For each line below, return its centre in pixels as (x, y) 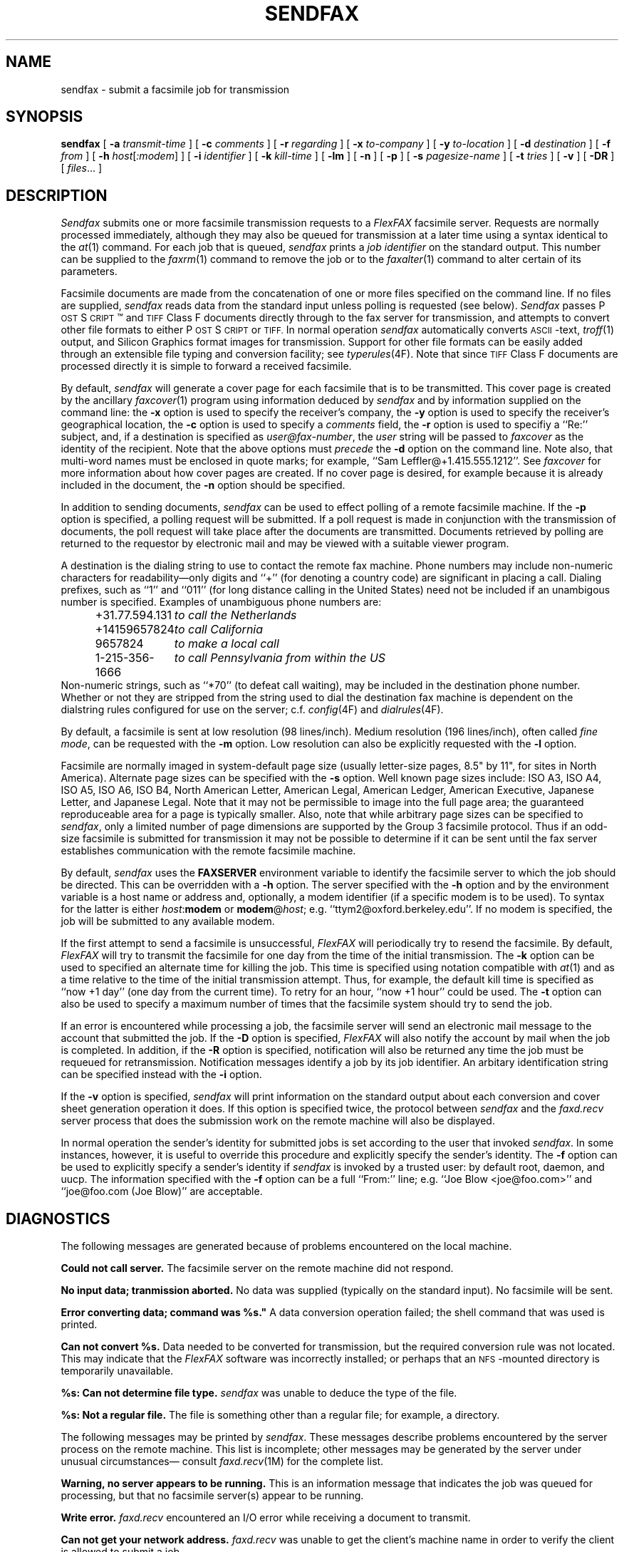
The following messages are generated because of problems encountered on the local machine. (286, 1246)
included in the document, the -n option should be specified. (203, 485)
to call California (219, 630)
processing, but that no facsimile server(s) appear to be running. (212, 1496)
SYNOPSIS (45, 117)
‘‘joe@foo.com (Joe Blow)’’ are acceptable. (162, 1191)
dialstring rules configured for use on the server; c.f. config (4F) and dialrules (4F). (252, 710)
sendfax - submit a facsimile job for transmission (175, 89)
